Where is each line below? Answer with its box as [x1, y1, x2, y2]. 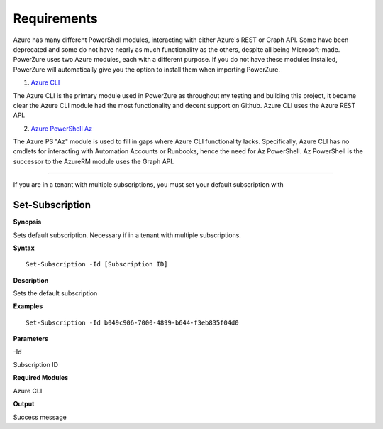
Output [13, 400, 35, 408]
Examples [13, 302, 43, 310]
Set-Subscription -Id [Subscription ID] [26, 260, 168, 268]
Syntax [13, 244, 35, 252]
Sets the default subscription [13, 289, 98, 298]
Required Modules [13, 374, 69, 382]
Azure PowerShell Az [30, 124, 92, 133]
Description [13, 276, 49, 284]
